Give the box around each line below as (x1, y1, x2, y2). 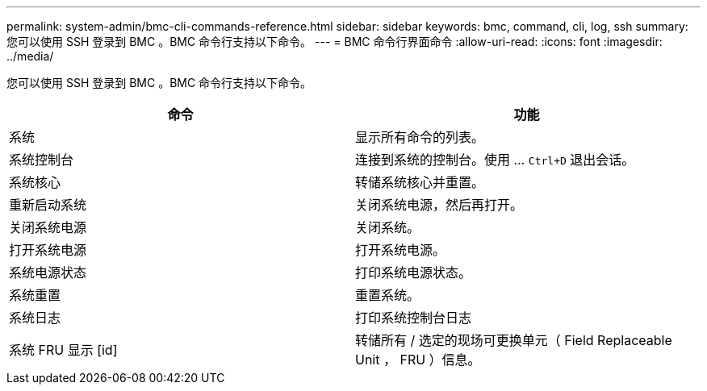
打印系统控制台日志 (355, 310, 472, 326)
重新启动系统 (9, 197, 87, 213)
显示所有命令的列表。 (355, 129, 485, 145)
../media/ (6, 49, 54, 63)
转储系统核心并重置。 (355, 174, 485, 190)
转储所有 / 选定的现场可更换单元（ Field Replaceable (355, 332, 672, 348)
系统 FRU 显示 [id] (9, 342, 118, 358)
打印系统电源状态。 (355, 264, 472, 281)
